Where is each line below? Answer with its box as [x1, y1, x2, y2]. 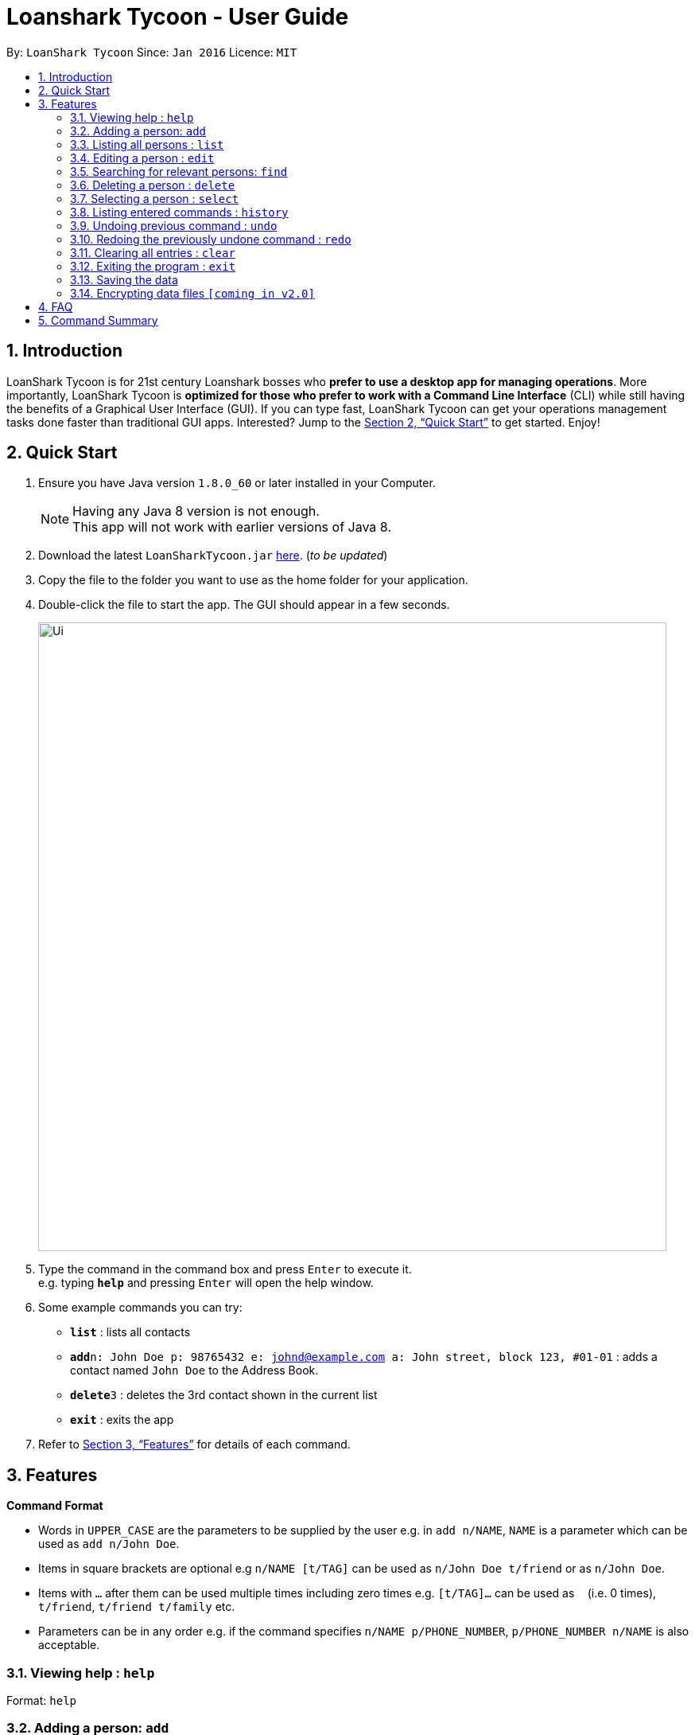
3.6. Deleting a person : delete [70, 177, 235, 192]
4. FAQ [38, 299, 73, 314]
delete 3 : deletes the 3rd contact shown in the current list [70, 1388, 378, 1402]
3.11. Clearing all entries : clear [70, 245, 235, 259]
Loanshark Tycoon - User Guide [6, 3, 349, 30]
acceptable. [38, 1638, 100, 1652]
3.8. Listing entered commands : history [70, 205, 289, 219]
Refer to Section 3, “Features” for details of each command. [38, 1437, 351, 1452]
